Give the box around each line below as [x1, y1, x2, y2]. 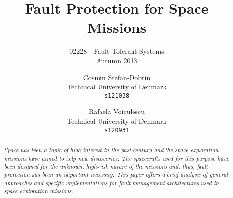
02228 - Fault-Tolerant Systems [69, 46, 164, 56]
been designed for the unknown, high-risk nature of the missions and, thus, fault [4, 162, 208, 170]
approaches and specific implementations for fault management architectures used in [4, 178, 219, 187]
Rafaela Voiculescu [88, 106, 145, 116]
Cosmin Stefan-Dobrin [83, 72, 151, 82]
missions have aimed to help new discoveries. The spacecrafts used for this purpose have [4, 154, 229, 162]
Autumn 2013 [96, 55, 137, 65]
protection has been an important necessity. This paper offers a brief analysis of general [4, 170, 228, 178]
